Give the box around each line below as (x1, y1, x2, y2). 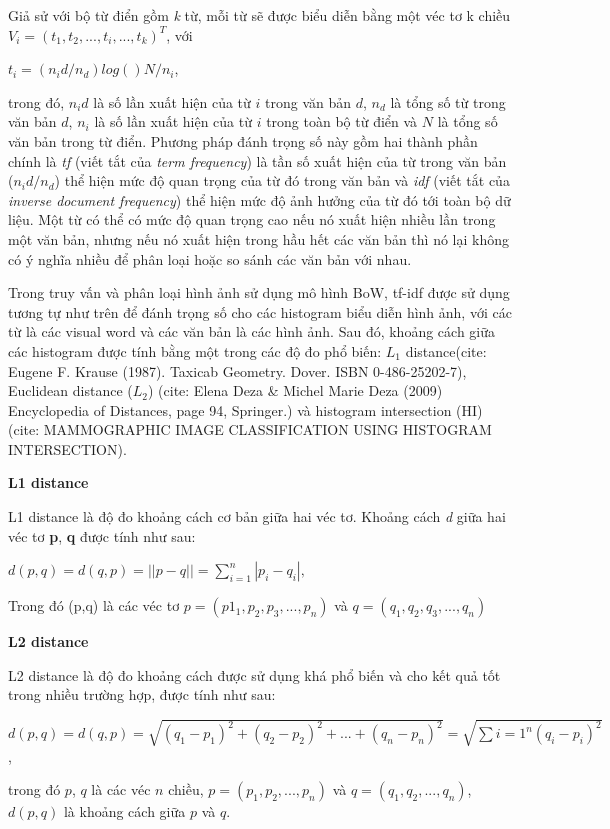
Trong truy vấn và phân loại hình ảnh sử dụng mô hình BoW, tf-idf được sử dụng (8, 282, 510, 303)
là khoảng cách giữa (63, 801, 186, 822)
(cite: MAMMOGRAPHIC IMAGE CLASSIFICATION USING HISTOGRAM (8, 419, 492, 440)
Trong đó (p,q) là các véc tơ (8, 595, 180, 616)
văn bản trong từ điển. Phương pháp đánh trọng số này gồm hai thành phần (8, 130, 478, 151)
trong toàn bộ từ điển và (266, 111, 418, 132)
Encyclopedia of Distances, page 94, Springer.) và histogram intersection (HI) (8, 399, 483, 420)
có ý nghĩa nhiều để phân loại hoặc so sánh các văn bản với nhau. (8, 248, 412, 269)
